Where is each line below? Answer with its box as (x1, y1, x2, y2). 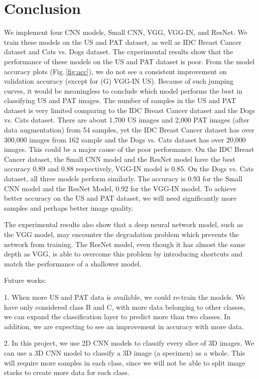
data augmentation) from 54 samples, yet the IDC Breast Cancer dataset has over (4, 125, 255, 135)
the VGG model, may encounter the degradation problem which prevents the (4, 229, 239, 239)
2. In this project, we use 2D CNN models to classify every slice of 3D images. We (4, 338, 255, 348)
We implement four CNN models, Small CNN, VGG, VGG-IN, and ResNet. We (4, 27, 248, 37)
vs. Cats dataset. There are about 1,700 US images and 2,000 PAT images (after (4, 115, 250, 125)
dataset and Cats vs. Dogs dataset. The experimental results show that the (4, 46, 233, 57)
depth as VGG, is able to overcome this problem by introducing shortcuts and (4, 249, 243, 259)
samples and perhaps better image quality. (4, 202, 133, 213)
